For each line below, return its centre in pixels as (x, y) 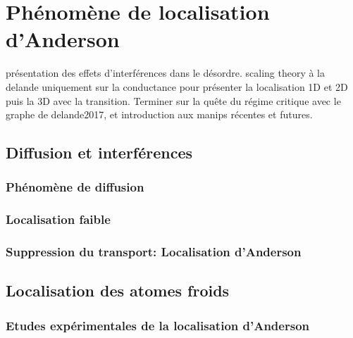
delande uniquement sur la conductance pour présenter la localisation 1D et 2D (177, 86)
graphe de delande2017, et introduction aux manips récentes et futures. (159, 114)
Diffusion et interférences (99, 152)
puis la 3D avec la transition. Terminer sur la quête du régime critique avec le (173, 100)
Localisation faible (58, 219)
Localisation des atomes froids (118, 290)
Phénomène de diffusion (75, 187)
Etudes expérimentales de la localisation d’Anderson (157, 325)
